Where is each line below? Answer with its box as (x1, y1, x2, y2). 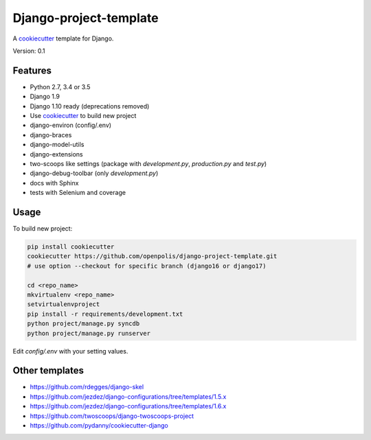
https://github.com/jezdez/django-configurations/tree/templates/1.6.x (30, 402, 227, 410)
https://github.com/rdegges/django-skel (30, 383, 144, 391)
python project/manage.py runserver (27, 329, 151, 337)
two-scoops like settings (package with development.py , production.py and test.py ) (30, 159, 267, 167)
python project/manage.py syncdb (27, 320, 140, 327)
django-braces (30, 130, 72, 139)
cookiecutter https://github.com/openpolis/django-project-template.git (27, 253, 278, 260)
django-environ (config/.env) (30, 121, 112, 130)
